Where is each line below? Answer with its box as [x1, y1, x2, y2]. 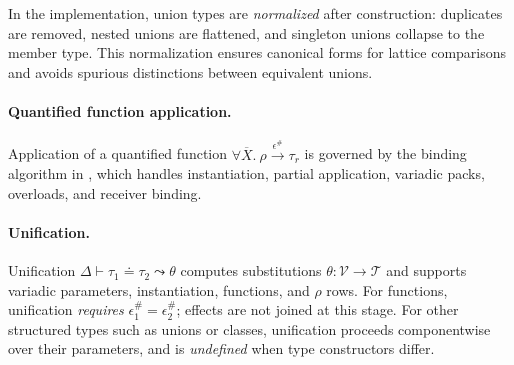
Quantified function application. [8, 100, 232, 121]
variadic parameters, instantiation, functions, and [8, 279, 310, 300]
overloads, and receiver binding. [8, 182, 202, 203]
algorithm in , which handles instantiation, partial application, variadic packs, [8, 163, 485, 184]
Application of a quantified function [8, 143, 228, 164]
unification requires [8, 299, 124, 320]
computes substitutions [180, 260, 322, 281]
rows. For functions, [326, 279, 448, 300]
